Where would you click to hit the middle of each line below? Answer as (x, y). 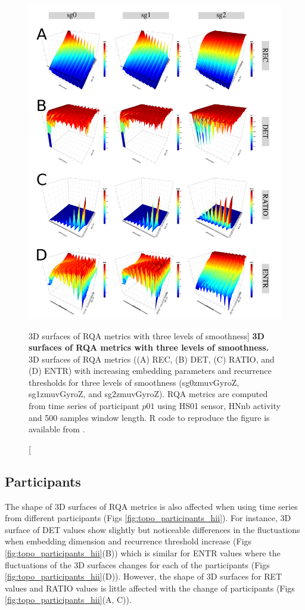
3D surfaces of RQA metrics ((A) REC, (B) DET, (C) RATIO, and (152, 359)
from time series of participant (84, 406)
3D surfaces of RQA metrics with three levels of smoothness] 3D (147, 335)
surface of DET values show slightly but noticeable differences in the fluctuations (152, 529)
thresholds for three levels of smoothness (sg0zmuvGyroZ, (134, 382)
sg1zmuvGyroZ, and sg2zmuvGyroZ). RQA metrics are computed (148, 394)
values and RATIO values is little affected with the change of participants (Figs (150, 588)
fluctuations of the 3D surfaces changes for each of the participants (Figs (137, 564)
